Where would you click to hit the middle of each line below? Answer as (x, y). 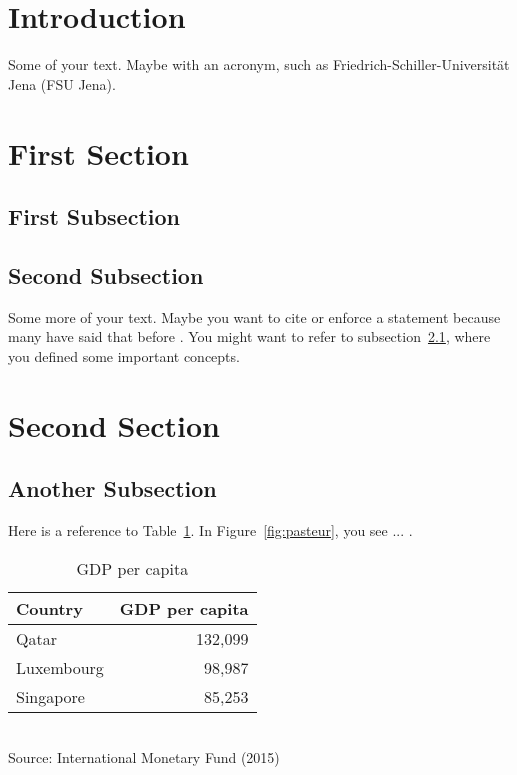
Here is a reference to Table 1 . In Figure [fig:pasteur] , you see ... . (210, 530)
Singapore (50, 696)
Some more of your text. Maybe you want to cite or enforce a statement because (254, 316)
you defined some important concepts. (124, 355)
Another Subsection (112, 488)
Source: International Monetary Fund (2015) (144, 757)
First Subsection (94, 216)
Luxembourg (60, 667)
